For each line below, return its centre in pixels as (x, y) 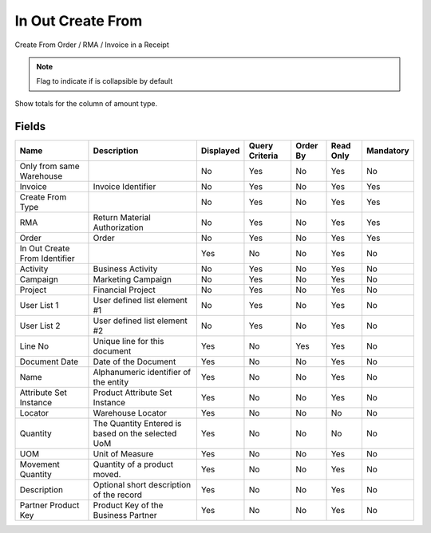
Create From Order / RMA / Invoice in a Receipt (92, 45)
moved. (107, 474)
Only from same (49, 166)
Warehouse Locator (130, 413)
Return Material (122, 217)
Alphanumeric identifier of (142, 372)
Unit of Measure (123, 453)
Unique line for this (129, 341)
